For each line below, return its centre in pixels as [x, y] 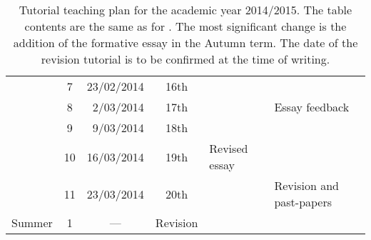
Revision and [306, 185]
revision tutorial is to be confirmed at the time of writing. [185, 59]
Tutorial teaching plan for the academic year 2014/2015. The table [185, 10]
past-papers [303, 202]
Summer [32, 222]
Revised [229, 148]
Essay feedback [312, 107]
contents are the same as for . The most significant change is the [185, 26]
